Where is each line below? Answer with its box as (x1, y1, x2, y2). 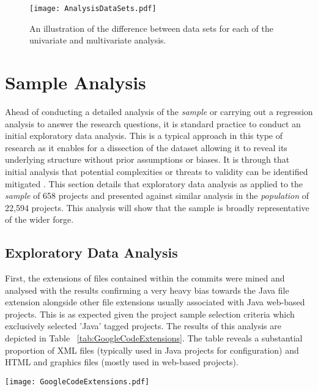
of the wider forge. (5, 213, 74, 226)
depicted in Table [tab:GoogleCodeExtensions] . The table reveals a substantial (5, 332, 303, 344)
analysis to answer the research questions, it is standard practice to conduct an (5, 117, 301, 130)
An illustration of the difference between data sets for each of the (29, 21, 273, 34)
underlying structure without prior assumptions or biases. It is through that (5, 153, 290, 166)
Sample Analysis (5, 70, 146, 95)
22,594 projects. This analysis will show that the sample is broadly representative (5, 201, 309, 214)
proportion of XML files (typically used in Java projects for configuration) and (5, 343, 299, 356)
